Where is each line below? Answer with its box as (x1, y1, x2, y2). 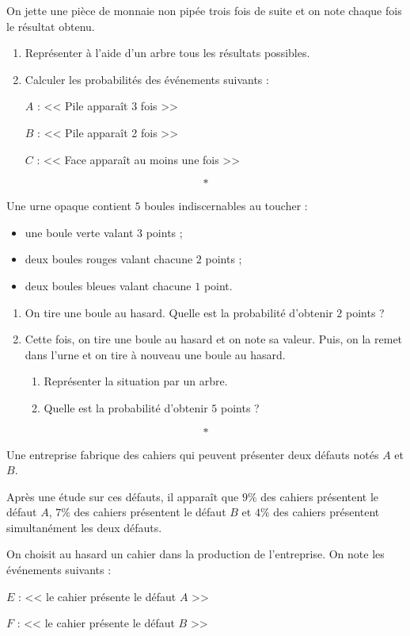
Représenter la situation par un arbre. (44, 373, 228, 389)
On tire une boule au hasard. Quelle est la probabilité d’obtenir (25, 304, 333, 320)
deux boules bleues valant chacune (25, 277, 192, 293)
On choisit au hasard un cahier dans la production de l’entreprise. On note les (6, 546, 385, 562)
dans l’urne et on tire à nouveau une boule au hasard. (25, 346, 286, 362)
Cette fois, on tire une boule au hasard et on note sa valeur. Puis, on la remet (25, 331, 403, 347)
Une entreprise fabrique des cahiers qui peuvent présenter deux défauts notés (6, 446, 379, 462)
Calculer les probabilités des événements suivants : (25, 71, 269, 87)
